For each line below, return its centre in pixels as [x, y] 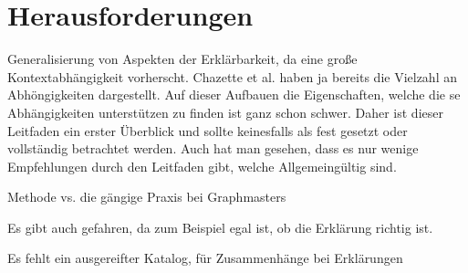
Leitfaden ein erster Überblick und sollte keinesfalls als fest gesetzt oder [208, 130]
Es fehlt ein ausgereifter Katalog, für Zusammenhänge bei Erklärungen [205, 258]
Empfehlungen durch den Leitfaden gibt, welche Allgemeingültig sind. [202, 166]
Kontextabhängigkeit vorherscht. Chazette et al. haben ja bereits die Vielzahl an [232, 76]
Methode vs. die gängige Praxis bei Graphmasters [147, 197]
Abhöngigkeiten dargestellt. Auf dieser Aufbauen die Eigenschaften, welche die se [234, 94]
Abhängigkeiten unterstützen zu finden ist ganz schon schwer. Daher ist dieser [225, 112]
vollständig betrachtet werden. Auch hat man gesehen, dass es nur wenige [213, 148]
